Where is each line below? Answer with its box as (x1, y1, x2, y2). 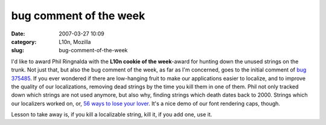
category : (11, 38, 37, 45)
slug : (11, 47, 24, 54)
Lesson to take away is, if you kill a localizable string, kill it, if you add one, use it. (11, 111, 213, 118)
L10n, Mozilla (59, 38, 91, 45)
